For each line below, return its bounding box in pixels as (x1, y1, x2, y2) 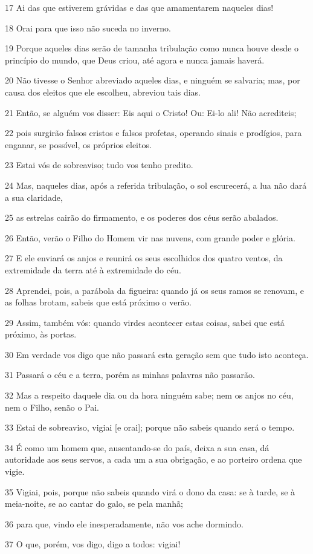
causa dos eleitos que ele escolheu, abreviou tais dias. (5, 85, 201, 98)
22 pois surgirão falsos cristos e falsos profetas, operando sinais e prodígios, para (5, 126, 302, 139)
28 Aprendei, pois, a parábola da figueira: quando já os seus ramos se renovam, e (5, 284, 304, 296)
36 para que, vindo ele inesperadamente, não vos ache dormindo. (5, 517, 244, 530)
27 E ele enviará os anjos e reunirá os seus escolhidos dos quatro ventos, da (5, 252, 283, 264)
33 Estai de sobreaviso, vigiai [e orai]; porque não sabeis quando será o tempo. (5, 421, 295, 434)
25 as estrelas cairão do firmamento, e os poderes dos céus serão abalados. (5, 211, 279, 224)
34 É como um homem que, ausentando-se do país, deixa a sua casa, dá (5, 441, 269, 454)
